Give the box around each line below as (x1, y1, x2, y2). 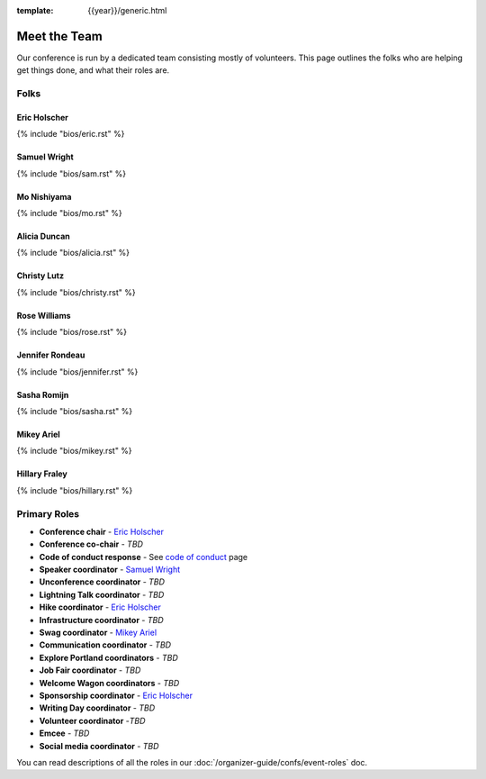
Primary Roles (16, 507, 80, 520)
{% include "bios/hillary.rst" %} (16, 485, 133, 495)
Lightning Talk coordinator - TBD (39, 589, 165, 600)
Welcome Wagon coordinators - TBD (39, 677, 180, 688)
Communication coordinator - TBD (39, 639, 171, 650)
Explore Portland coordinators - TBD (39, 652, 179, 663)
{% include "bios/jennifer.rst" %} (16, 366, 139, 377)
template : (16, 5, 54, 15)
